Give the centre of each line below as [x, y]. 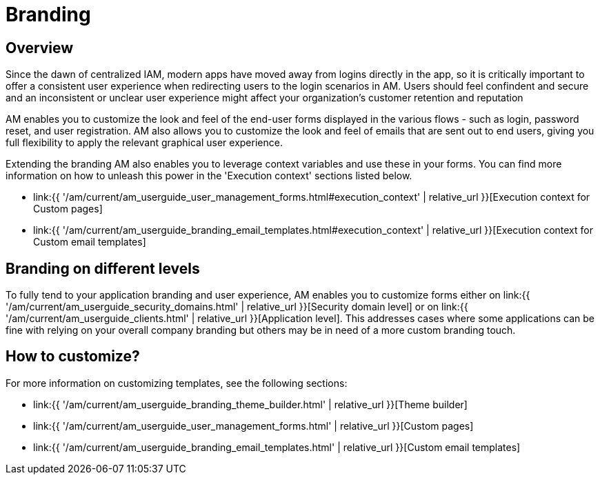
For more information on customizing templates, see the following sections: [177, 383]
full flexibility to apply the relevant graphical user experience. [144, 143]
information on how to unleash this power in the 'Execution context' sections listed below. [209, 176]
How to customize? [73, 357]
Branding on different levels [103, 268]
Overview [40, 48]
